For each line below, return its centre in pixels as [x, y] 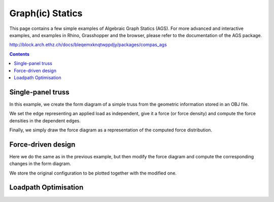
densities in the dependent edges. [45, 121]
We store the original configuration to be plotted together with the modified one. [93, 173]
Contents [20, 54]
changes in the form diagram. [40, 164]
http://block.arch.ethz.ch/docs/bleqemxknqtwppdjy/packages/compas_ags [88, 45]
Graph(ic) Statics [46, 13]
